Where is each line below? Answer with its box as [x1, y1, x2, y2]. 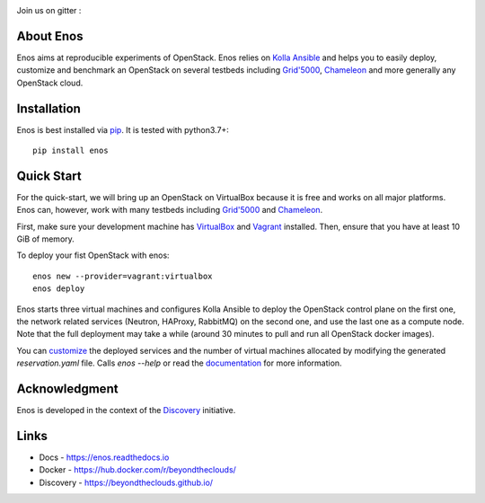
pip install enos [32, 145, 109, 155]
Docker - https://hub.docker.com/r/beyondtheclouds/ [39, 464, 237, 475]
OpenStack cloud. [16, 77, 84, 88]
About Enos [16, 28, 84, 44]
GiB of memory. [16, 234, 75, 244]
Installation [16, 101, 81, 116]
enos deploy [32, 284, 85, 294]
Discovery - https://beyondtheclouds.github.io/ [39, 477, 214, 488]
